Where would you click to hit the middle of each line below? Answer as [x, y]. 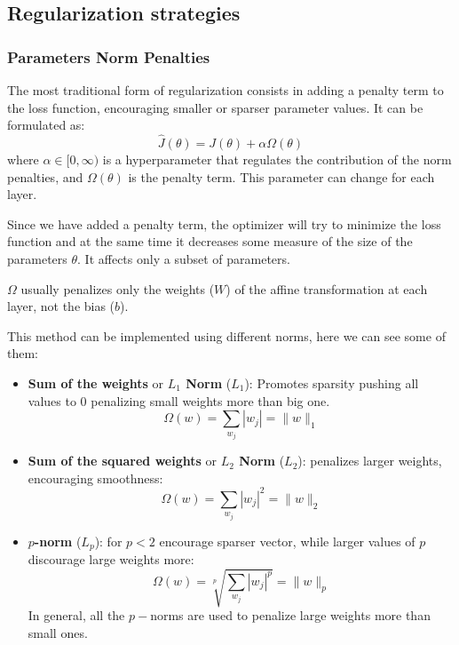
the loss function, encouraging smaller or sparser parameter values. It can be [215, 107]
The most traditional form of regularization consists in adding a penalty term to [226, 90]
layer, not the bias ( [61, 306]
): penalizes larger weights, [370, 461]
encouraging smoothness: [95, 478]
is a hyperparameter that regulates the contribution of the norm [277, 159]
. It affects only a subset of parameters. [184, 258]
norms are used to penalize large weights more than [290, 615]
